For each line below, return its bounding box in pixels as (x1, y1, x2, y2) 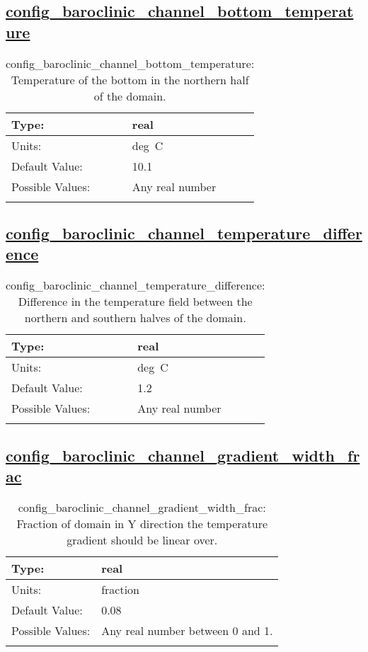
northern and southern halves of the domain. (24, 309, 246, 326)
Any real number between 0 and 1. (101, 622, 273, 639)
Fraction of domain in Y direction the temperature (16, 515, 268, 532)
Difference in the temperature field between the (18, 293, 253, 310)
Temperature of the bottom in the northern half (11, 71, 249, 88)
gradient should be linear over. (67, 531, 218, 548)
